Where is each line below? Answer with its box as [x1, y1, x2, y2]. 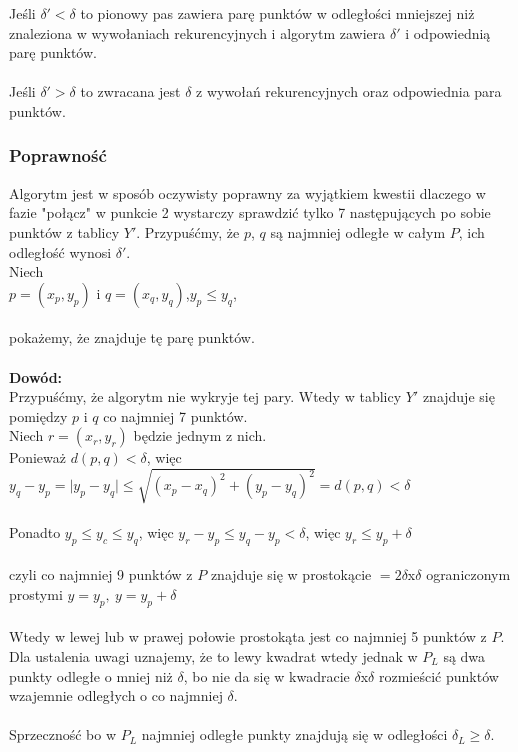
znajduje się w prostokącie [210, 564, 372, 585]
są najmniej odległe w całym [270, 221, 446, 242]
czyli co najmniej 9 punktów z [9, 564, 193, 585]
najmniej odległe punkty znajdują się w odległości [141, 724, 448, 745]
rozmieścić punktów [378, 665, 499, 686]
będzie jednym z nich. [133, 425, 267, 446]
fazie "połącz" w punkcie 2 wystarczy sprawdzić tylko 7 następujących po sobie [9, 202, 491, 223]
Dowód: [9, 366, 63, 387]
